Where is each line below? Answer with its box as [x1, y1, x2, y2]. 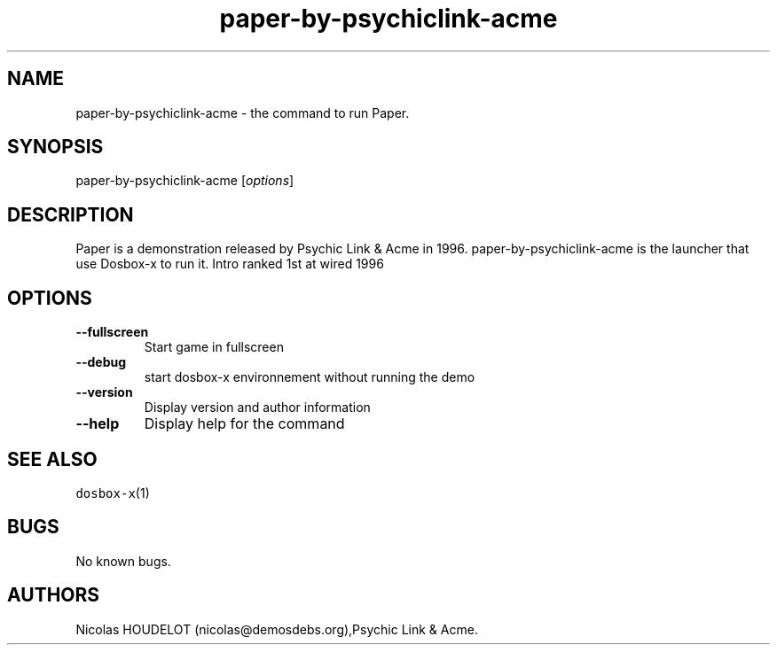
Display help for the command [144, 415, 345, 433]
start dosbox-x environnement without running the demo [144, 369, 475, 385]
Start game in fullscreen [144, 339, 284, 355]
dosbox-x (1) [75, 485, 150, 501]
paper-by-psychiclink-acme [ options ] [75, 173, 294, 189]
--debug [75, 354, 127, 370]
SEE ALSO [7, 447, 98, 470]
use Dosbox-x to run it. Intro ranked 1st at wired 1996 [75, 256, 384, 272]
